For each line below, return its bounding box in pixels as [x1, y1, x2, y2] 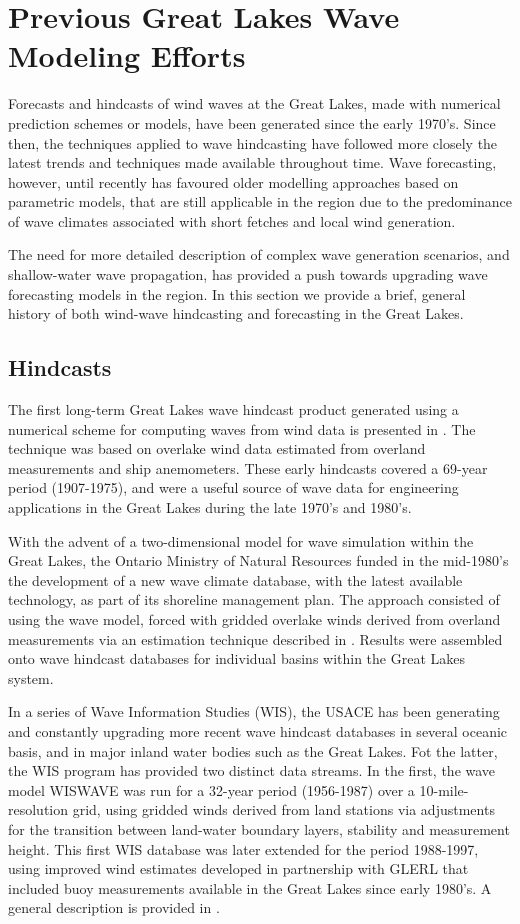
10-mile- [419, 779, 469, 800]
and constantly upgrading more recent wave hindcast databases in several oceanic [8, 720, 508, 741]
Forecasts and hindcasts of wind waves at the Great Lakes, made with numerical [8, 93, 501, 114]
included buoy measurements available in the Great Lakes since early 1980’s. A [8, 877, 492, 898]
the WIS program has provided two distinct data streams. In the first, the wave [8, 760, 496, 781]
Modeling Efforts [8, 35, 246, 76]
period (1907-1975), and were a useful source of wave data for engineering [8, 477, 459, 498]
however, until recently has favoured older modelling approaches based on [8, 171, 459, 192]
